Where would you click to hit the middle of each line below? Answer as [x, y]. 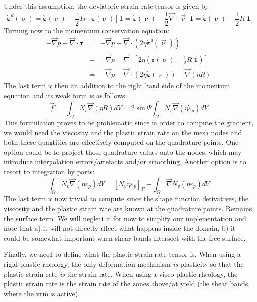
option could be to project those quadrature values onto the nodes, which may [123, 151]
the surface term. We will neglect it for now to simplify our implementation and [125, 218]
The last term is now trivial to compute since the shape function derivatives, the [126, 199]
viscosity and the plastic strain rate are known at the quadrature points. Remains [128, 208]
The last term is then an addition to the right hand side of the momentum [117, 85]
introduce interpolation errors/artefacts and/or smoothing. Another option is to [125, 161]
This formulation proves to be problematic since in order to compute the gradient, [129, 122]
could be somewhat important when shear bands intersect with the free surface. [125, 237]
